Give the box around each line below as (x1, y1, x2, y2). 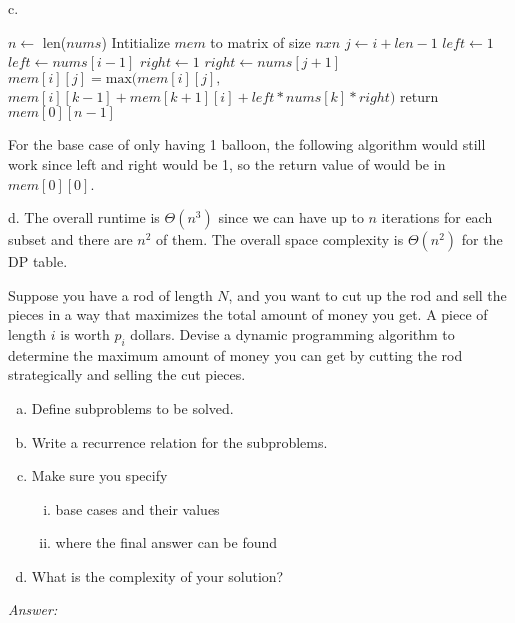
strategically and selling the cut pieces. (8, 364, 246, 385)
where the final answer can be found (55, 532, 278, 553)
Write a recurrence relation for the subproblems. (31, 431, 328, 452)
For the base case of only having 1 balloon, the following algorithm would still (8, 134, 486, 155)
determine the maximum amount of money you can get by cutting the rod (8, 344, 463, 365)
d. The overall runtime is (8, 207, 160, 228)
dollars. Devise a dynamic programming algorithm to (130, 323, 455, 344)
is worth (60, 323, 110, 344)
